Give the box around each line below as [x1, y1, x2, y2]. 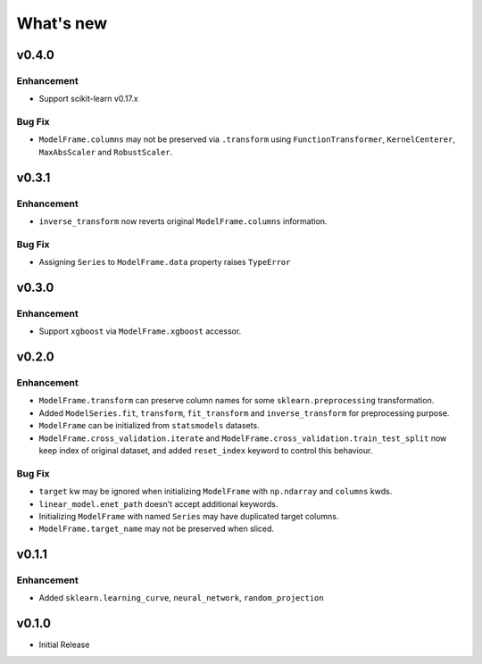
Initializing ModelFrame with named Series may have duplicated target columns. [38, 510, 339, 521]
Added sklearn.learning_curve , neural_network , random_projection [38, 593, 325, 603]
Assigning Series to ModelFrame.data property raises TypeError [38, 257, 291, 268]
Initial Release [38, 639, 90, 651]
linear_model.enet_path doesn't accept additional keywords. [38, 498, 278, 509]
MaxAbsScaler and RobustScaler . [38, 146, 173, 157]
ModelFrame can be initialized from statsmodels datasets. [38, 420, 260, 431]
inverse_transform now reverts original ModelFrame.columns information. [38, 216, 328, 227]
